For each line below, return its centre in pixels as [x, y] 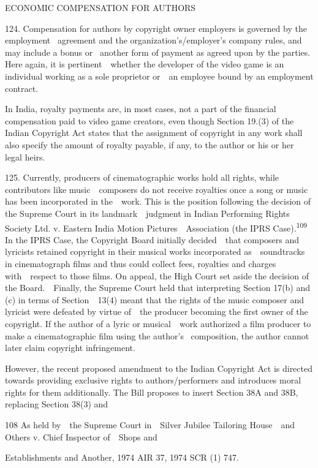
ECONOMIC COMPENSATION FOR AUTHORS [100, 7]
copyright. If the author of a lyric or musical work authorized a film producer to [158, 323]
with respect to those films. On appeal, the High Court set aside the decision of [157, 275]
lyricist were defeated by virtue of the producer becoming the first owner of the [157, 311]
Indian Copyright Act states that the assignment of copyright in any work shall [154, 133]
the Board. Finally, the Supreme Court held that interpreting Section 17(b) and [158, 288]
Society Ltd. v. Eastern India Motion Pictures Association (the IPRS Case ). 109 [156, 227]
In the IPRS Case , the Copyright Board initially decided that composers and [152, 239]
